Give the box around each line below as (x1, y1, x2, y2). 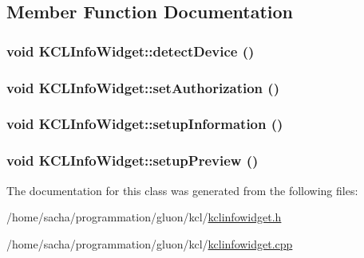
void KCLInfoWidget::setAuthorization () (6, 77, 279, 97)
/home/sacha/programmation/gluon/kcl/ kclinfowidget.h (6, 209, 282, 225)
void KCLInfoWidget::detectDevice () (6, 41, 255, 61)
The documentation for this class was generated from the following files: (6, 182, 358, 198)
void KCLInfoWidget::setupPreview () (6, 150, 259, 170)
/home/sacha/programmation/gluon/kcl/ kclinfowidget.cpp (6, 235, 293, 252)
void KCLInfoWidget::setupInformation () (6, 114, 283, 134)
